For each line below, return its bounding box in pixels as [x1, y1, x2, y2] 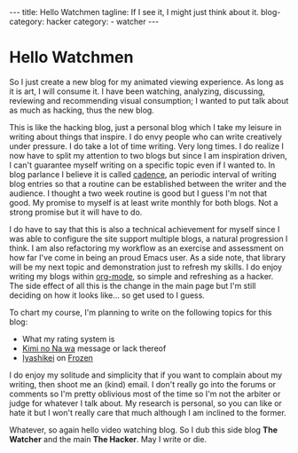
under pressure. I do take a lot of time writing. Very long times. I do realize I [9, 140, 284, 152]
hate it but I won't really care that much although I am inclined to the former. [9, 407, 286, 418]
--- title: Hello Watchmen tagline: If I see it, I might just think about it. [9, 7, 259, 17]
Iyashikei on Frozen [21, 352, 93, 363]
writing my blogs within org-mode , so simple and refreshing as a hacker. [9, 270, 274, 281]
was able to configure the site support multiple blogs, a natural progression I [9, 233, 288, 244]
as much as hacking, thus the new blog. [9, 105, 155, 115]
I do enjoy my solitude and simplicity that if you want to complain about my [9, 370, 282, 380]
